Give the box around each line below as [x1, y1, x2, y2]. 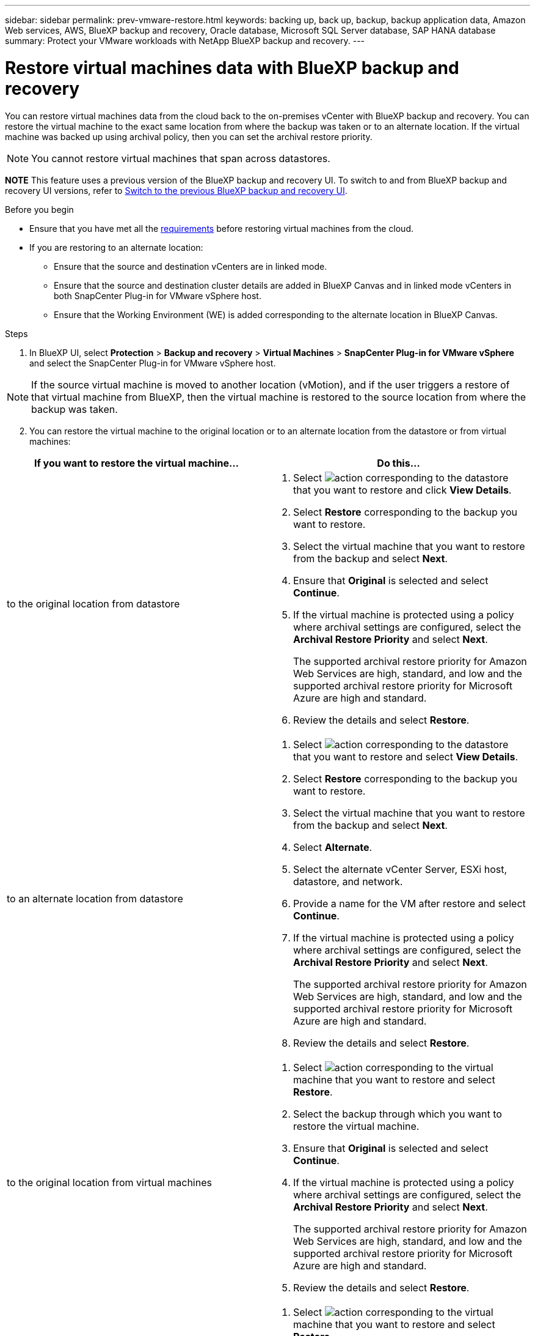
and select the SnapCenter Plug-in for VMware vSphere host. [29, 357, 276, 368]
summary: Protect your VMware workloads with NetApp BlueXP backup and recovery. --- [5, 35, 365, 46]
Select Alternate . [293, 841, 373, 853]
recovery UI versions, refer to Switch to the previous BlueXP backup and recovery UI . [5, 185, 348, 196]
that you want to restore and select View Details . [293, 750, 519, 763]
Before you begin [5, 204, 74, 215]
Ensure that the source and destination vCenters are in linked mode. [54, 261, 327, 272]
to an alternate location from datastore [7, 892, 183, 905]
